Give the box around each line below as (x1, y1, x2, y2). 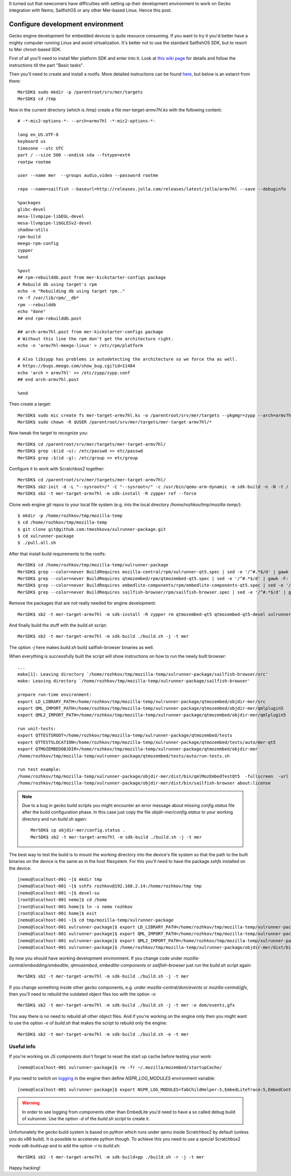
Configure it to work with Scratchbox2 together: (9, 466, 105, 472)
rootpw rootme (17, 159, 51, 165)
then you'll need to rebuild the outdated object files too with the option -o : (9, 991, 157, 997)
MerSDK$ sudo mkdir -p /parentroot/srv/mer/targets (17, 89, 143, 95)
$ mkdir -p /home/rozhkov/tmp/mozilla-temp (17, 513, 123, 518)
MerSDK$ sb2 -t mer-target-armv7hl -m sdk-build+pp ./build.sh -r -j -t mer (17, 1154, 205, 1159)
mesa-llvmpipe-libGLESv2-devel (17, 220, 92, 226)
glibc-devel (17, 207, 46, 212)
